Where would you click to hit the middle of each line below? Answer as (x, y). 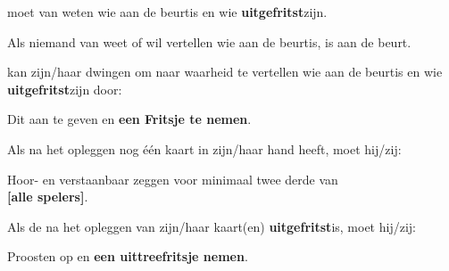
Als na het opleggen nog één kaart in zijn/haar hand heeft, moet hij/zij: (204, 148)
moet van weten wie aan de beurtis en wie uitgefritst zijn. (167, 12)
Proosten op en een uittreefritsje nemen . (128, 256)
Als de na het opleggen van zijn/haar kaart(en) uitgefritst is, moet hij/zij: (212, 226)
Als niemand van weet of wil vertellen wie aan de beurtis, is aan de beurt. (209, 41)
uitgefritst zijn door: (65, 89)
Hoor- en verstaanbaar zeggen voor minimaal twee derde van (173, 179)
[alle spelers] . (48, 197)
